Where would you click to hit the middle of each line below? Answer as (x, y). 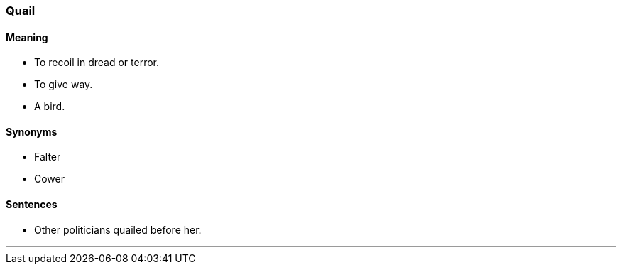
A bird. (50, 107)
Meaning (27, 37)
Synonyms (32, 131)
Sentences (32, 205)
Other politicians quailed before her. (118, 229)
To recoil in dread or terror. (97, 63)
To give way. (64, 85)
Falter (48, 157)
